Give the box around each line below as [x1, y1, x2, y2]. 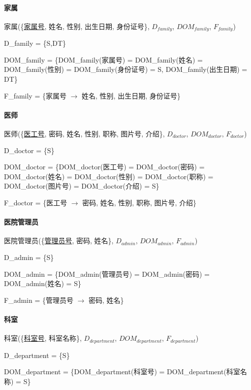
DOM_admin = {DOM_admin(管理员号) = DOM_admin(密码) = [4, 268, 210, 279]
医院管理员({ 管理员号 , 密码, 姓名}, [4, 235, 114, 246]
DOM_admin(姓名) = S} [4, 278, 81, 289]
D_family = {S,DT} [4, 38, 66, 48]
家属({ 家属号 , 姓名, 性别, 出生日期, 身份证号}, [4, 21, 150, 31]
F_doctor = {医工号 [4, 197, 67, 207]
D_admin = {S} [4, 252, 54, 262]
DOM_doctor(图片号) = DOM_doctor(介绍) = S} [4, 181, 159, 191]
